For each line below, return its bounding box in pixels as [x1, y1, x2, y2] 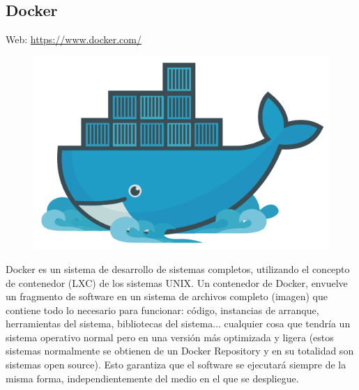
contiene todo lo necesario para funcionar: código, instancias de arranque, [6, 302, 319, 317]
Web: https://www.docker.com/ [6, 32, 142, 47]
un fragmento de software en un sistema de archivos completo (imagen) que [6, 289, 328, 304]
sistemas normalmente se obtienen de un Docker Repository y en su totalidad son [6, 343, 354, 358]
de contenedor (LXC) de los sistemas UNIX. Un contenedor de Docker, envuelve [6, 275, 348, 290]
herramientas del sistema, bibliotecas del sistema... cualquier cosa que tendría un [6, 316, 351, 331]
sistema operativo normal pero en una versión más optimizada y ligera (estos [6, 329, 334, 344]
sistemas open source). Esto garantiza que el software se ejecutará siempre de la [6, 357, 346, 372]
